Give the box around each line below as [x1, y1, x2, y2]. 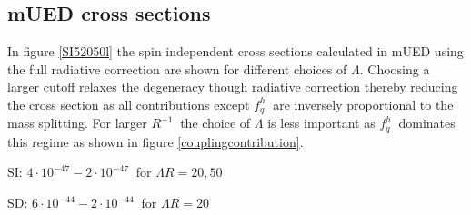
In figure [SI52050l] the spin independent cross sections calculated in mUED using [7, 42, 464, 61]
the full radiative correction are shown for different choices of [7, 59, 347, 78]
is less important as [267, 113, 376, 132]
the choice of [180, 113, 251, 132]
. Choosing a [359, 59, 430, 78]
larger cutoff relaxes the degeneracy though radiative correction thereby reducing [7, 77, 458, 96]
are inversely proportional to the [273, 94, 454, 113]
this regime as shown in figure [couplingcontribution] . [7, 132, 304, 151]
